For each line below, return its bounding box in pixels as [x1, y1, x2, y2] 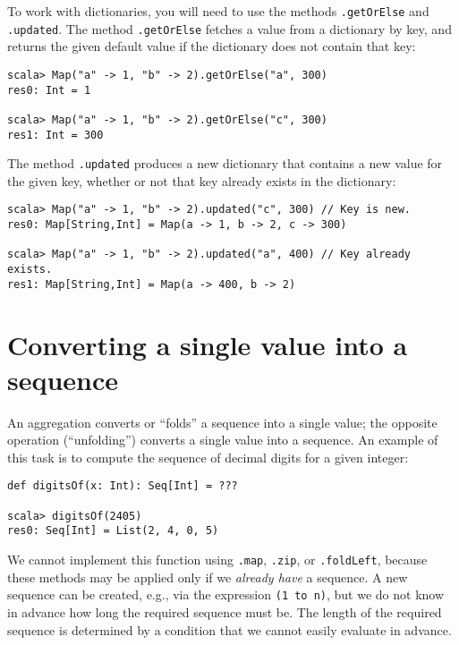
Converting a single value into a [7, 326, 408, 362]
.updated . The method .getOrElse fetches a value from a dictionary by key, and [7, 19, 452, 38]
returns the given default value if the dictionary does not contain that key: [7, 37, 416, 55]
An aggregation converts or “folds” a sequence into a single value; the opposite [7, 412, 438, 431]
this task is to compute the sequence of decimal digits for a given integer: [7, 447, 409, 466]
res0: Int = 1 [7, 83, 91, 97]
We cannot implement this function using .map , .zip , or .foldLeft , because [7, 550, 428, 569]
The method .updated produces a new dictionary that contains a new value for [7, 154, 443, 173]
